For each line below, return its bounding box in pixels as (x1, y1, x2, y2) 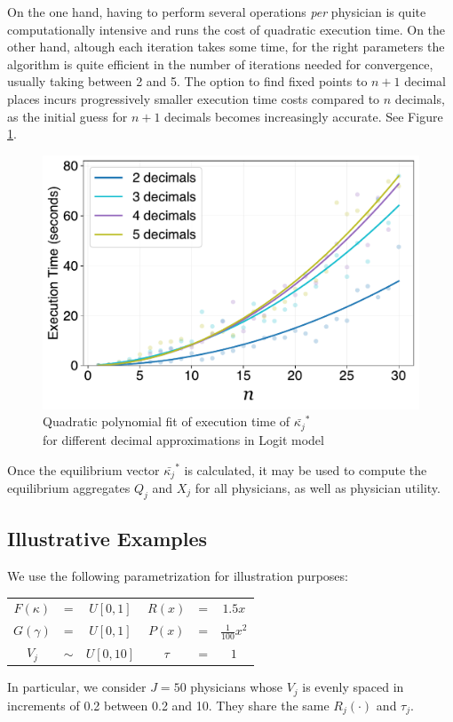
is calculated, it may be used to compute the (184, 460, 427, 479)
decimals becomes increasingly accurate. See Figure (164, 107, 443, 125)
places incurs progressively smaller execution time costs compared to (7, 89, 380, 107)
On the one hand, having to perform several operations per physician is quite (7, 3, 426, 20)
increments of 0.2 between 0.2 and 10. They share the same (7, 695, 330, 714)
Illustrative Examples (7, 525, 208, 552)
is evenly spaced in (302, 678, 404, 696)
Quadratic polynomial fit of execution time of (43, 412, 290, 431)
